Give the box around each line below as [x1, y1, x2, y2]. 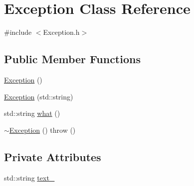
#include [4, 27, 32, 37]
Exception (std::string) [4, 91, 73, 101]
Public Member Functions [4, 51, 141, 67]
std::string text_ [4, 172, 55, 183]
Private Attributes [4, 149, 101, 164]
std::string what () [4, 108, 60, 118]
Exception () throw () [9, 124, 76, 135]
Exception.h [43, 27, 80, 37]
